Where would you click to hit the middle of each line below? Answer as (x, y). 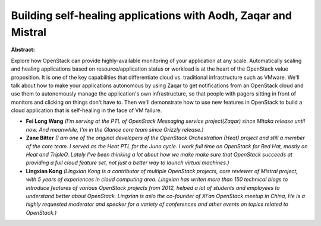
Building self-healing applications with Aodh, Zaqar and (152, 15)
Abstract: (23, 50)
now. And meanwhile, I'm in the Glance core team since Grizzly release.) (115, 129)
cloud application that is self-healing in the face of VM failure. (86, 110)
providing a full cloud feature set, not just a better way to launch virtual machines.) (128, 163)
